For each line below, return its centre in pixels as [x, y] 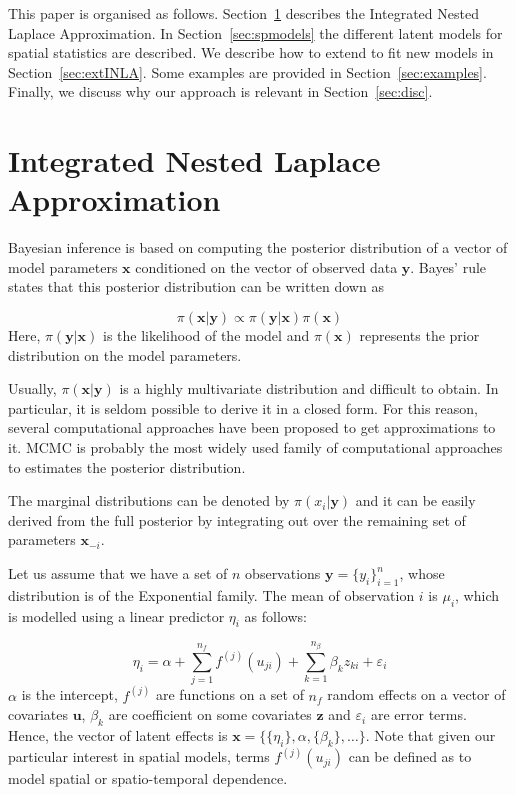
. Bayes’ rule [448, 266]
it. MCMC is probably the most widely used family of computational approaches [255, 447]
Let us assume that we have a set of [118, 573]
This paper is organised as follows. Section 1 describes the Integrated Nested [243, 13]
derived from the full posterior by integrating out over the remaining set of [237, 519]
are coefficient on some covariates [210, 714]
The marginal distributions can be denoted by [149, 500]
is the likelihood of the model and [206, 335]
